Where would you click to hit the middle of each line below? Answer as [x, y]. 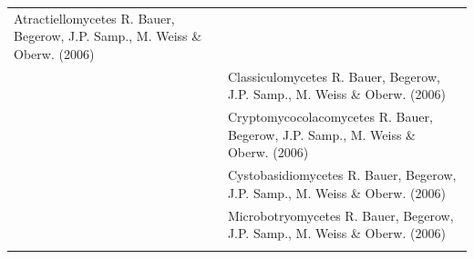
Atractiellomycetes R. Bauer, [94, 18]
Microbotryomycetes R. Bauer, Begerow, [340, 215]
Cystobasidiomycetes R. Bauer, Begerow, [342, 175]
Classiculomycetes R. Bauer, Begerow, [334, 76]
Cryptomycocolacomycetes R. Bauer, [330, 117]
